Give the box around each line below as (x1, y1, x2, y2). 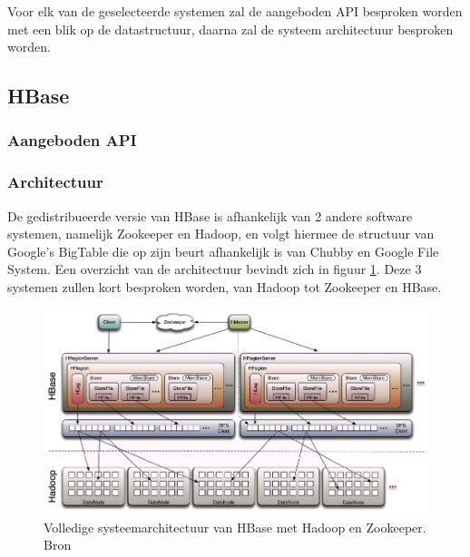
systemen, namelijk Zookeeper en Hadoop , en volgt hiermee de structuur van (7, 224, 435, 243)
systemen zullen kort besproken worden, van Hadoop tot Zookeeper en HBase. (7, 278, 442, 296)
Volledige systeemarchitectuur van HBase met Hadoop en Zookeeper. (44, 517, 426, 536)
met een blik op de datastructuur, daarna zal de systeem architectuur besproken (7, 19, 454, 38)
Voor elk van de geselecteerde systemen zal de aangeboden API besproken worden (7, 2, 463, 20)
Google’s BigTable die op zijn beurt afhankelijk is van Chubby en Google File (7, 241, 439, 260)
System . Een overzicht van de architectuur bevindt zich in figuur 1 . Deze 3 (7, 259, 422, 278)
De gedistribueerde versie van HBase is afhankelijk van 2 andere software (7, 206, 413, 225)
